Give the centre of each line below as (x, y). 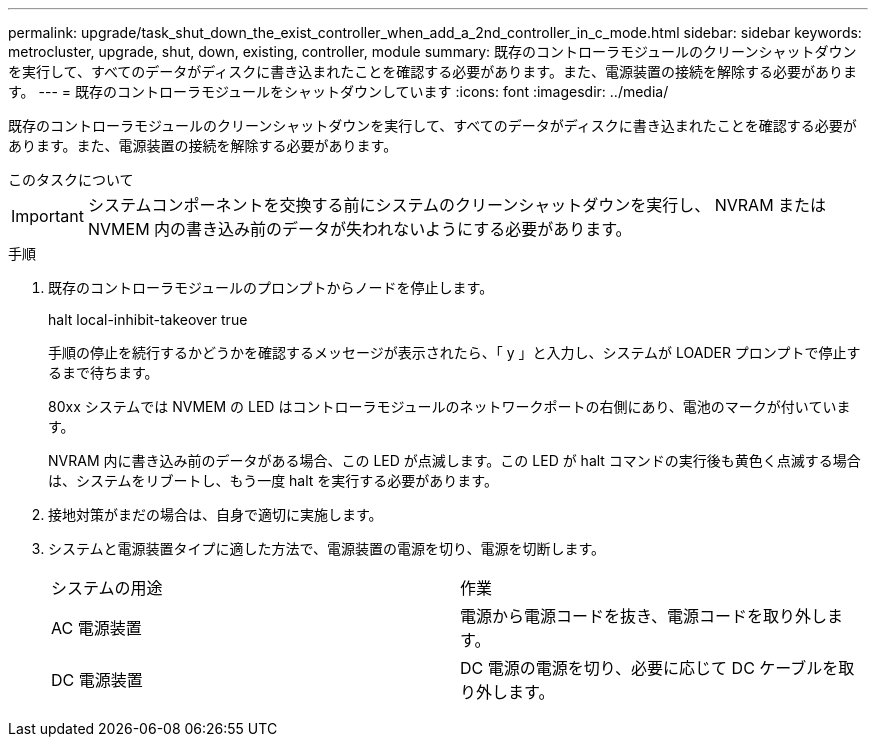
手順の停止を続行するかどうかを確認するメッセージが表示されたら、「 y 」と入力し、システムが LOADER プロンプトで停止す (454, 352)
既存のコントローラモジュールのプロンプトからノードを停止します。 (271, 287)
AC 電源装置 (96, 628)
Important (47, 216)
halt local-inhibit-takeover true (148, 319)
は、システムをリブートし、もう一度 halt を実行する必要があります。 (273, 480)
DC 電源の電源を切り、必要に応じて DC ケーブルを (649, 668)
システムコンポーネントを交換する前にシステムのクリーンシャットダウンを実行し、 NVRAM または (457, 205)
